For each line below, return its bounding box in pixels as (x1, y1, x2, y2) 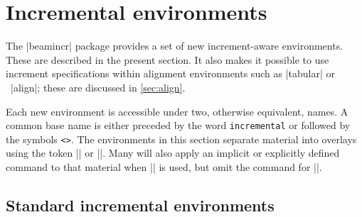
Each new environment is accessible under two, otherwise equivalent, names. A (6, 104, 348, 118)
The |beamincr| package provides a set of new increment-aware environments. (6, 38, 344, 53)
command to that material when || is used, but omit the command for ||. (6, 160, 322, 174)
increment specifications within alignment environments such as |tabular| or (6, 66, 335, 81)
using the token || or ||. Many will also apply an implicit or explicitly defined (6, 145, 340, 160)
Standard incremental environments (6, 194, 275, 216)
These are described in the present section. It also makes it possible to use (6, 52, 329, 67)
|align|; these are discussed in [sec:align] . (10, 79, 186, 94)
